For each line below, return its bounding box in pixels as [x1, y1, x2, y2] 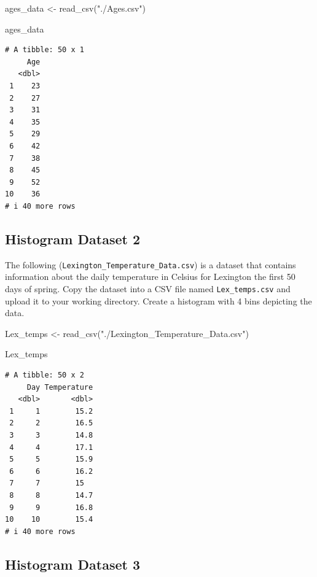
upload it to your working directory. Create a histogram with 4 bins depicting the [5, 294, 312, 307]
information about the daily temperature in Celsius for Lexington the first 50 [5, 270, 295, 283]
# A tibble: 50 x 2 [5, 370, 84, 379]
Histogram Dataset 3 [5, 554, 141, 573]
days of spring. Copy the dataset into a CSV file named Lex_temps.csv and [5, 282, 291, 295]
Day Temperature [26, 382, 93, 392]
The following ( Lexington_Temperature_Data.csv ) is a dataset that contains [5, 258, 296, 271]
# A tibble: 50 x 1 [5, 45, 84, 55]
